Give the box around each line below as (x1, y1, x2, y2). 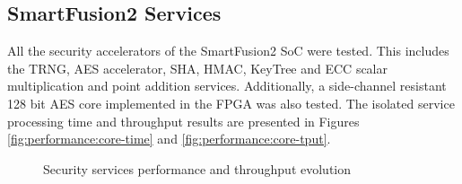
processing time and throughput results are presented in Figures (7, 111, 360, 130)
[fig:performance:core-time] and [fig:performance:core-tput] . (7, 129, 331, 148)
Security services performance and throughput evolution (43, 159, 351, 178)
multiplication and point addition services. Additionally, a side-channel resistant (7, 76, 447, 95)
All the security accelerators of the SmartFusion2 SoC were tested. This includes (7, 41, 449, 60)
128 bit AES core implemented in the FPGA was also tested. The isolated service (7, 93, 455, 112)
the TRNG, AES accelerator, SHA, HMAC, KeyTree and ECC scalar (7, 58, 388, 77)
